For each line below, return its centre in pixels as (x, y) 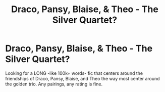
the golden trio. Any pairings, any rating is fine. (54, 84)
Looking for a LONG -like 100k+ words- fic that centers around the (74, 73)
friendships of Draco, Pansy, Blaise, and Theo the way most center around (82, 78)
